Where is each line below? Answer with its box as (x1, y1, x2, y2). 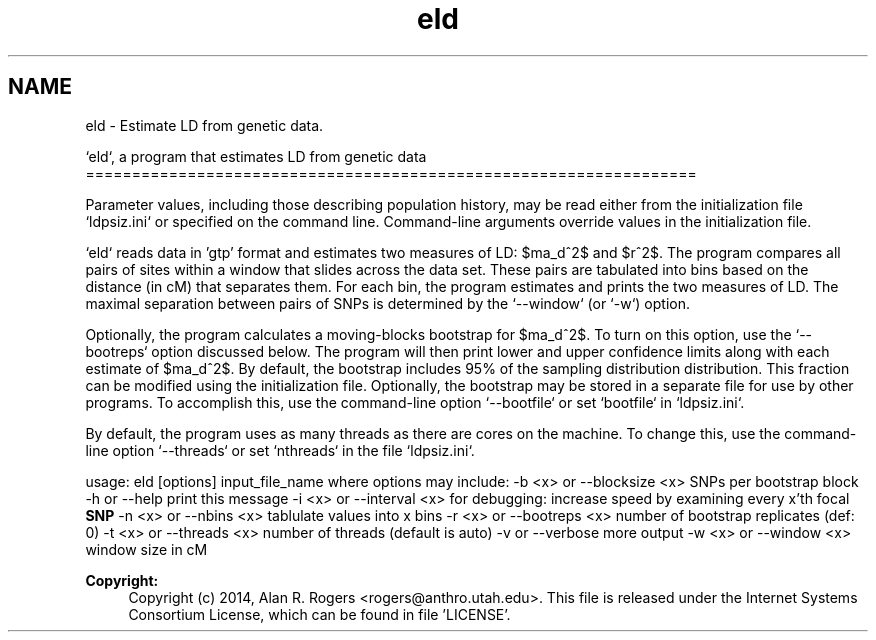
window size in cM (85, 540, 208, 558)
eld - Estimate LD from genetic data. (85, 116, 324, 134)
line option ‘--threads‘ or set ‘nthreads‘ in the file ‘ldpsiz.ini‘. (85, 441, 475, 459)
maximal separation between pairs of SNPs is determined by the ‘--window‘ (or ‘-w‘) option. (85, 294, 691, 312)
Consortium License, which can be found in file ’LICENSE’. (128, 605, 511, 623)
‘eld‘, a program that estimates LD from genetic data (85, 147, 427, 165)
